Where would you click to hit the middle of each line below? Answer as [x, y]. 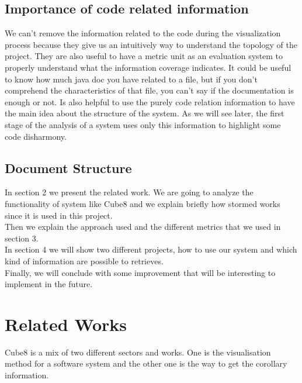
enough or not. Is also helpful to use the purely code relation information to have [150, 101]
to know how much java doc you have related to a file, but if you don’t [131, 79]
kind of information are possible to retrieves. [84, 260]
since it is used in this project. [59, 215]
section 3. [22, 238]
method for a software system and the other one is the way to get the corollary [146, 363]
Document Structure [68, 168]
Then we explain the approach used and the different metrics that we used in [143, 227]
